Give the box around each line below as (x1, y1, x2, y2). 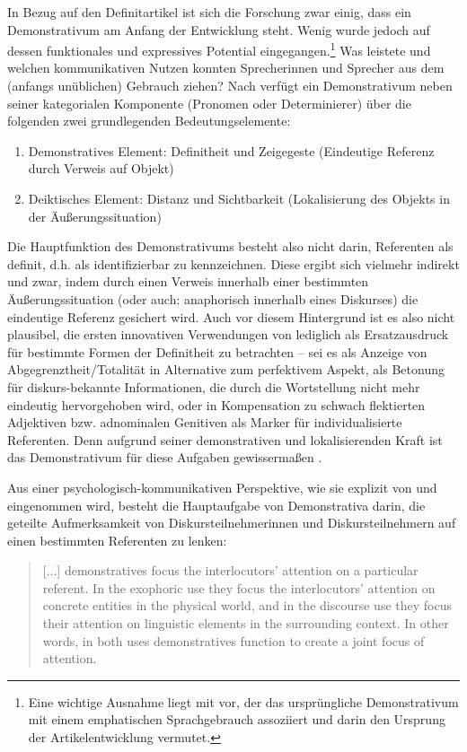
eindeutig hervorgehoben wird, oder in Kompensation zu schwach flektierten (7, 395, 426, 414)
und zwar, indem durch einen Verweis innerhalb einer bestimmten (7, 272, 369, 291)
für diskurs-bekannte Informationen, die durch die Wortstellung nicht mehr (7, 377, 420, 396)
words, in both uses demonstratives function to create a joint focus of (42, 631, 425, 650)
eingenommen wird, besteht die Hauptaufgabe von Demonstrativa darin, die (7, 495, 426, 514)
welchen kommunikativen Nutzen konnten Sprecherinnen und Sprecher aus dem (7, 58, 445, 77)
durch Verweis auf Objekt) (28, 159, 174, 178)
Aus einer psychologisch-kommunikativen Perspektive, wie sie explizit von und (7, 477, 437, 496)
